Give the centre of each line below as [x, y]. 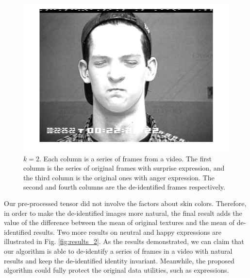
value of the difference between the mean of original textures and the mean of [119, 222]
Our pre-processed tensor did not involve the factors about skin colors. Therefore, [125, 203]
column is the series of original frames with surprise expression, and [124, 168]
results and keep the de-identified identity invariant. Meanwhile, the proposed [119, 260]
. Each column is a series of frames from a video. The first [125, 158]
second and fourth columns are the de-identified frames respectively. [124, 187]
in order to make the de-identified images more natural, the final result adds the [123, 213]
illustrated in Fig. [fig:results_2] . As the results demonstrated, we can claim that [124, 241]
